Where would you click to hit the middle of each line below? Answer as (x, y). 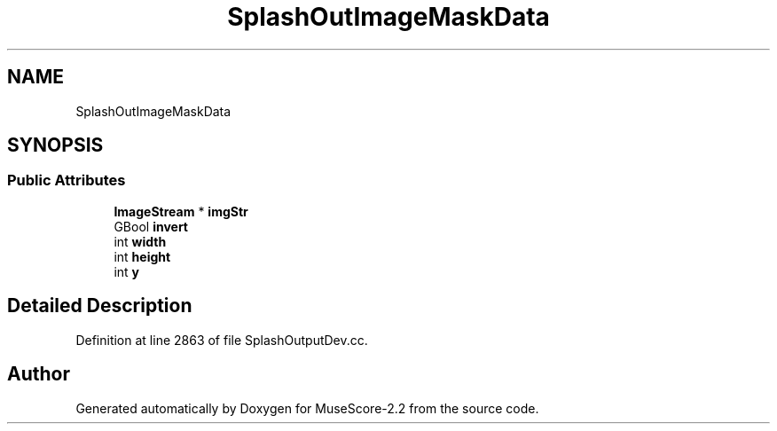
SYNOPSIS (55, 145)
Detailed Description (100, 306)
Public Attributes (67, 180)
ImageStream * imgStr (181, 211)
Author (39, 374)
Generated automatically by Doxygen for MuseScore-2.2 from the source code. (307, 408)
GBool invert (151, 226)
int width (140, 241)
